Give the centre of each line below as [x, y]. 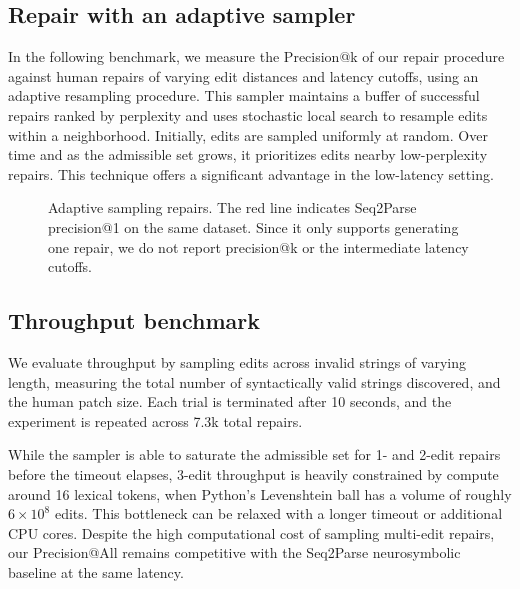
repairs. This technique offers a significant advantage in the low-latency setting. [251, 173]
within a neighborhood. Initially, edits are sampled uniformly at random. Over [248, 134]
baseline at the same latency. [96, 571]
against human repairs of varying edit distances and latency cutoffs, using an [243, 75]
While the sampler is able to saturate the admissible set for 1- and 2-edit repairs [254, 454]
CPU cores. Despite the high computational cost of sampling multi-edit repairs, [251, 532]
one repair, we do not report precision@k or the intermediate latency [258, 246]
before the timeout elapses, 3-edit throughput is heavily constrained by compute [253, 473]
